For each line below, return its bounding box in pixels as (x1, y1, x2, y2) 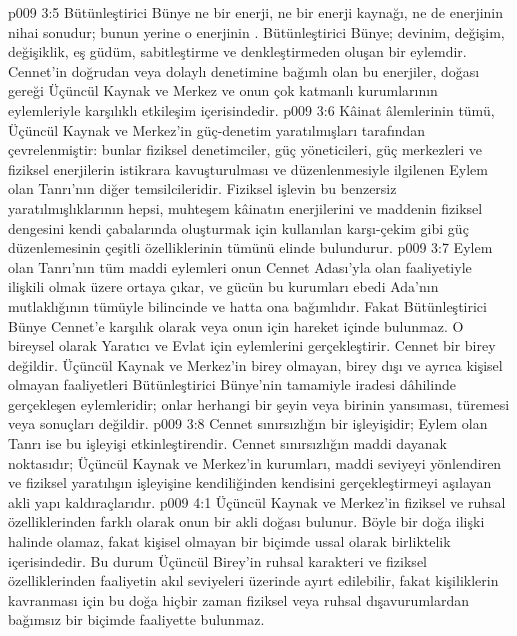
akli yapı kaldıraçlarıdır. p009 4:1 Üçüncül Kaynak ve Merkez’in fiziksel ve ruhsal (8, 491, 506, 512)
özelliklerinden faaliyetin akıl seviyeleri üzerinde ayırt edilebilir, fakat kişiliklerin (8, 570, 499, 591)
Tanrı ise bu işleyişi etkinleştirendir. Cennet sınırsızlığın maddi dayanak (8, 433, 447, 454)
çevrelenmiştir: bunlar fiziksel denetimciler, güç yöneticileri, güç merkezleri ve (8, 139, 483, 160)
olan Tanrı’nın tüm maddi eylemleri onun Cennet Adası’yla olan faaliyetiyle (8, 256, 472, 277)
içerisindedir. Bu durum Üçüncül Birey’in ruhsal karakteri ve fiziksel (8, 550, 427, 571)
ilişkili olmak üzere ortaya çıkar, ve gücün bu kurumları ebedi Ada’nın (8, 276, 439, 297)
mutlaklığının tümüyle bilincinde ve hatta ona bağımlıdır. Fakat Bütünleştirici (8, 295, 487, 316)
